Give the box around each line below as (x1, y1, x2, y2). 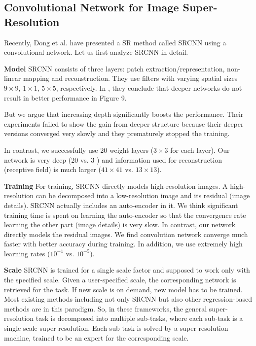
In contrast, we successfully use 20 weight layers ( (4, 144, 154, 155)
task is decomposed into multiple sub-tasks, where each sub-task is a (36, 313, 243, 323)
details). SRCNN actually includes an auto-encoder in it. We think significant (4, 200, 238, 210)
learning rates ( (4, 248, 50, 258)
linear (4, 73, 21, 83)
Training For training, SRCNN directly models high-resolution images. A (4, 180, 228, 191)
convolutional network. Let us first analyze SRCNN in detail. (4, 47, 188, 57)
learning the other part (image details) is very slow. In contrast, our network (4, 219, 236, 230)
